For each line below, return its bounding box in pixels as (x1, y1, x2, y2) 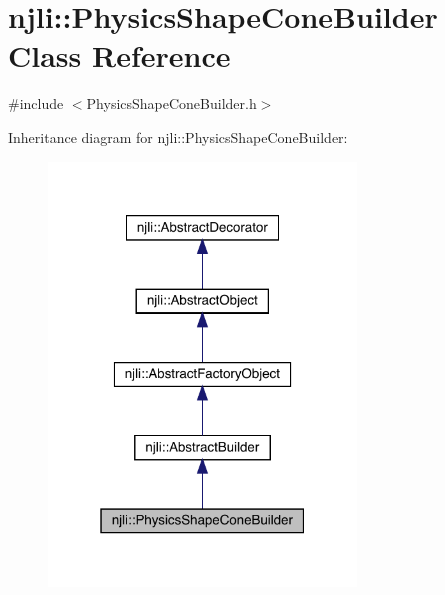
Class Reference (8, 35, 231, 76)
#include (8, 93, 64, 114)
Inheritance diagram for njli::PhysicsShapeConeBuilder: (8, 126, 348, 147)
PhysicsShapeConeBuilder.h (86, 93, 257, 114)
